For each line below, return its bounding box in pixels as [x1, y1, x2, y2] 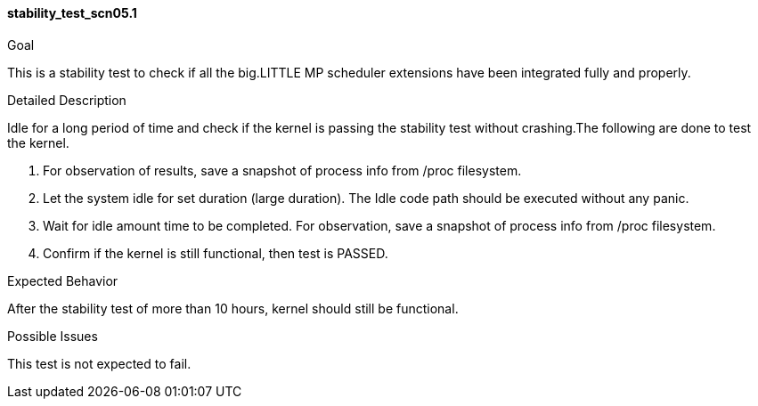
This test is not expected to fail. [7, 355, 192, 371]
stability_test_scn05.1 [7, 5, 137, 20]
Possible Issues [7, 328, 98, 344]
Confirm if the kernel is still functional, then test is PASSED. [43, 245, 388, 261]
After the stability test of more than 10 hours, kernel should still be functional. [7, 300, 459, 316]
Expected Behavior [7, 272, 118, 288]
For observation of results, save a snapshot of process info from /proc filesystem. [43, 162, 522, 178]
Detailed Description [7, 92, 126, 108]
